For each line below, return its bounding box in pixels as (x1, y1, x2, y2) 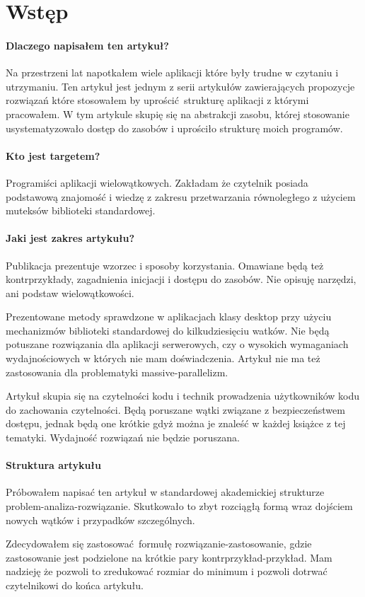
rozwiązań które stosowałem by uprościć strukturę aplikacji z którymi (6, 93, 309, 108)
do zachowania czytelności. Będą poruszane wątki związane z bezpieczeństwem (6, 402, 345, 417)
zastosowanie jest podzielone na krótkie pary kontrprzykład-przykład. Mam (6, 550, 332, 564)
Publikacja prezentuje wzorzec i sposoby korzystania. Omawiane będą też (6, 257, 324, 272)
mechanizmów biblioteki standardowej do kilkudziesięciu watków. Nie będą (6, 323, 330, 337)
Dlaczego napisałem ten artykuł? (6, 37, 169, 52)
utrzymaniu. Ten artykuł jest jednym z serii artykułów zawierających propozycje (6, 79, 355, 93)
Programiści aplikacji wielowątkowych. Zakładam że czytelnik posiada (6, 175, 308, 190)
